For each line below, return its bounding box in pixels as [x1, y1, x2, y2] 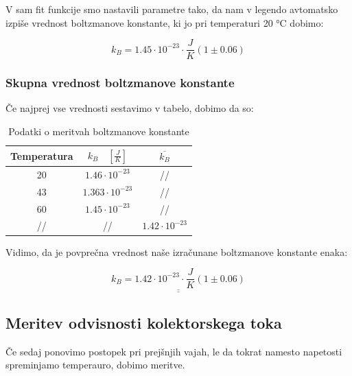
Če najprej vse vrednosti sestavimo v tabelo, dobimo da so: [5, 101, 254, 115]
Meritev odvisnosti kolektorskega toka [5, 312, 282, 333]
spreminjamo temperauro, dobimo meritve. [5, 357, 185, 372]
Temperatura [10, 148, 73, 163]
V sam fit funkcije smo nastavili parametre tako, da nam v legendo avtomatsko [5, 2, 338, 16]
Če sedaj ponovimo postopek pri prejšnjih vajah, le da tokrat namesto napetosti [5, 344, 342, 358]
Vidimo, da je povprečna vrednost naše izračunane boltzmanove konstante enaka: [5, 244, 348, 259]
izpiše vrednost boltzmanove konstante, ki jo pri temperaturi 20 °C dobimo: [5, 15, 324, 30]
